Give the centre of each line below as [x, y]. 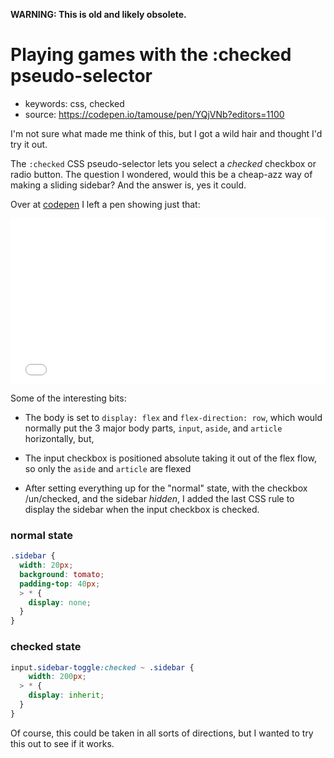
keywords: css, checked [74, 103]
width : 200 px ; [57, 677]
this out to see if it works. [62, 743]
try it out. [29, 144]
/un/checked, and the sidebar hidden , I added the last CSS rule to [159, 498]
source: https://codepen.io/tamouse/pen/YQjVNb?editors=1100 [154, 114]
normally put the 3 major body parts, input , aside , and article [153, 428]
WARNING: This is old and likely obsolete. [98, 14]
